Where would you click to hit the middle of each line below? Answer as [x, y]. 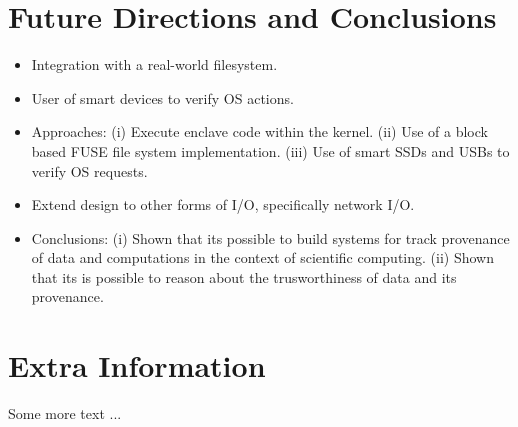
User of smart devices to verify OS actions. [162, 97]
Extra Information [137, 365]
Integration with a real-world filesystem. [154, 64]
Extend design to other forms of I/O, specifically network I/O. [223, 204]
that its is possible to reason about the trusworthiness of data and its [244, 276]
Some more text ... [65, 413]
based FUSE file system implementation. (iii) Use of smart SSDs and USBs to [270, 150]
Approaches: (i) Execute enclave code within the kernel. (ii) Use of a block [259, 131]
